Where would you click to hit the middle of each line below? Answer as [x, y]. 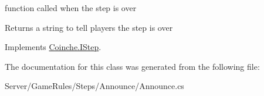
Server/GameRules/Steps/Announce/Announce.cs [94, 86]
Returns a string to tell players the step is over [89, 27]
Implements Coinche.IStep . [53, 47]
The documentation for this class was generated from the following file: [132, 66]
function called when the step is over [71, 8]
